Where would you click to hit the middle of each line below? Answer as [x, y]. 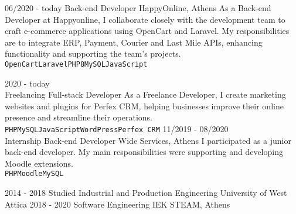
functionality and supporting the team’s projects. [93, 53]
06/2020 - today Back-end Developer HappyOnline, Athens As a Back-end [138, 8]
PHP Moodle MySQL [34, 174]
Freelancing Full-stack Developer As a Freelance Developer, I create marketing [145, 94]
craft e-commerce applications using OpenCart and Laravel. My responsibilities [147, 31]
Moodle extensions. [39, 163]
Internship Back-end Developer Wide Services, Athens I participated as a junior [148, 140]
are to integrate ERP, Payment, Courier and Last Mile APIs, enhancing [134, 42]
